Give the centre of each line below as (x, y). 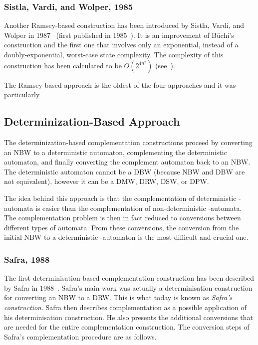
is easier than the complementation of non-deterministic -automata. (138, 208)
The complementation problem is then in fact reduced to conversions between (123, 218)
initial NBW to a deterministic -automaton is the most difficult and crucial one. (126, 237)
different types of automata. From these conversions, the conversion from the (122, 227)
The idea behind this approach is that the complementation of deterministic (120, 198)
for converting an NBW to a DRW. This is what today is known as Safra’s (118, 297)
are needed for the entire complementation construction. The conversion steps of (127, 327)
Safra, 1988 (27, 259)
